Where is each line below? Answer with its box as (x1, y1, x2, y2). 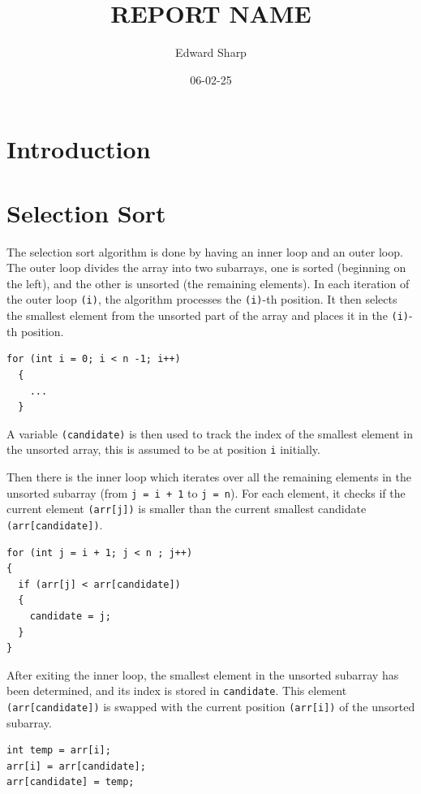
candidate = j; (29, 610, 111, 622)
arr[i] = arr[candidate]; (6, 760, 146, 772)
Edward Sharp (175, 44, 247, 61)
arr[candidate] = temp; (6, 776, 135, 788)
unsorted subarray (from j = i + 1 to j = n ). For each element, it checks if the (6, 484, 406, 501)
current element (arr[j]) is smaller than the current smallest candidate (6, 500, 367, 517)
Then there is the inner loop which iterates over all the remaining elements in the (6, 468, 411, 485)
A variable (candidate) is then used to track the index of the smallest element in (6, 425, 414, 442)
